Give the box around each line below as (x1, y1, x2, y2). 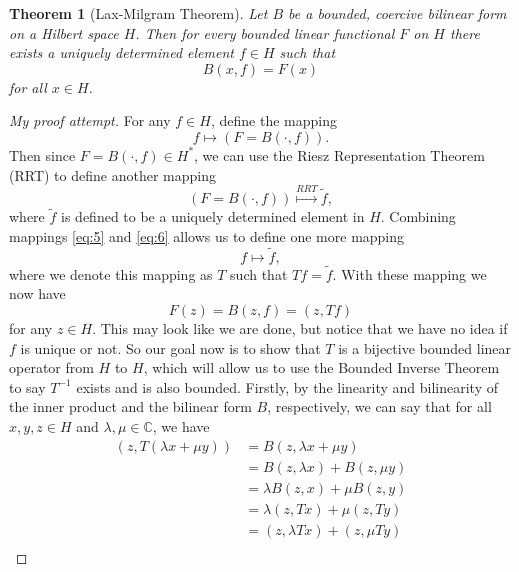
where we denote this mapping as (9, 263, 213, 284)
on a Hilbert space (9, 22, 119, 43)
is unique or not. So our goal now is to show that (20, 337, 321, 358)
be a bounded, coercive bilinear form (288, 3, 507, 23)
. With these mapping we (332, 263, 487, 284)
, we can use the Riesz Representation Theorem (194, 144, 485, 165)
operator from (9, 357, 94, 378)
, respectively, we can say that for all (267, 396, 492, 417)
